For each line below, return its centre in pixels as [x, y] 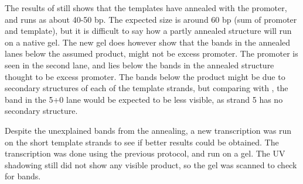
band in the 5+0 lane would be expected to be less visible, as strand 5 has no [144, 99]
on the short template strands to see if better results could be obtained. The [142, 142]
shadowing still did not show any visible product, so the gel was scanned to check [151, 164]
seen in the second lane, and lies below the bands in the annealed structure [139, 65]
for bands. [23, 176]
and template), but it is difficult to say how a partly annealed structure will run [148, 31]
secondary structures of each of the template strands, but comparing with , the [147, 88]
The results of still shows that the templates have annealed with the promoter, [146, 8]
